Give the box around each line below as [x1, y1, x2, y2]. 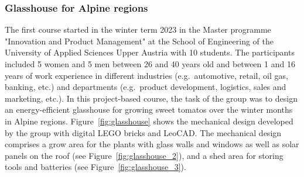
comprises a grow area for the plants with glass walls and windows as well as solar [5, 138, 299, 150]
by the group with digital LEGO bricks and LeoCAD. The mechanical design [5, 126, 282, 138]
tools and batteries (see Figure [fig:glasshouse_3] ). [5, 161, 186, 173]
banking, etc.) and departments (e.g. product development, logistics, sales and [5, 81, 286, 93]
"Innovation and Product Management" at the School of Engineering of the [5, 34, 274, 47]
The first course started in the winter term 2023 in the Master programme [5, 23, 271, 36]
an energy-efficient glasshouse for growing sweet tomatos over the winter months [5, 103, 293, 116]
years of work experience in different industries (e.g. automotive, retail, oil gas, [5, 69, 288, 81]
